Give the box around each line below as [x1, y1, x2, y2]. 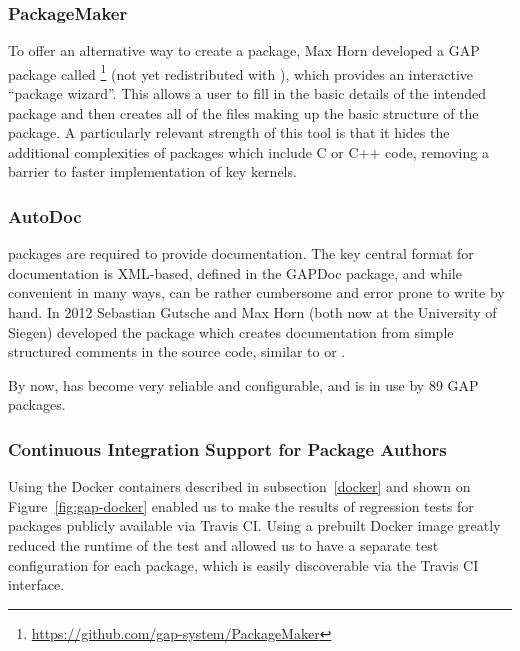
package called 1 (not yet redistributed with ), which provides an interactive [8, 60, 474, 84]
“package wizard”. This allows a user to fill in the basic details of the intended [8, 83, 486, 104]
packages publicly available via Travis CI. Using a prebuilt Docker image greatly [8, 515, 501, 536]
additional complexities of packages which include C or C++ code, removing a [8, 141, 489, 162]
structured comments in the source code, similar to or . [8, 341, 346, 362]
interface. [8, 574, 65, 595]
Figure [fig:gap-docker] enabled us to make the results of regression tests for [8, 495, 474, 516]
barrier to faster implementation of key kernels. [8, 161, 297, 182]
